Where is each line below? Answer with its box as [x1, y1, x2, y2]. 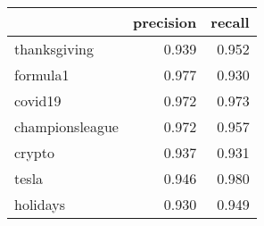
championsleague [14, 116, 119, 137]
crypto [14, 142, 54, 163]
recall [210, 12, 250, 32]
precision [132, 12, 197, 32]
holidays [14, 194, 65, 214]
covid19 [14, 90, 62, 111]
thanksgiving [14, 38, 95, 59]
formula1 [14, 64, 70, 85]
